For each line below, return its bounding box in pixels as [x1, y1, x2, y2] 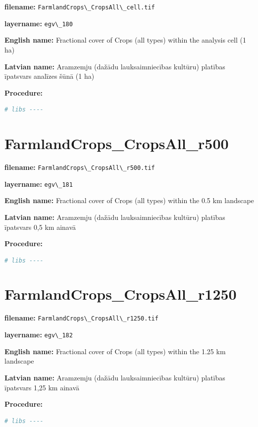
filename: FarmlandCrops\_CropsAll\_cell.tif [4, 1, 155, 11]
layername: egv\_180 [4, 18, 73, 28]
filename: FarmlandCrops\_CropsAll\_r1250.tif [4, 313, 158, 323]
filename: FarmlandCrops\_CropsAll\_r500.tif [4, 162, 155, 172]
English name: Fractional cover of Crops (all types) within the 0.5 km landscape [4, 195, 254, 206]
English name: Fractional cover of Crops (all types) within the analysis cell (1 [4, 35, 246, 45]
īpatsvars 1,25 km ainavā [4, 382, 80, 392]
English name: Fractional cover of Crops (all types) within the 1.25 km [4, 346, 226, 356]
